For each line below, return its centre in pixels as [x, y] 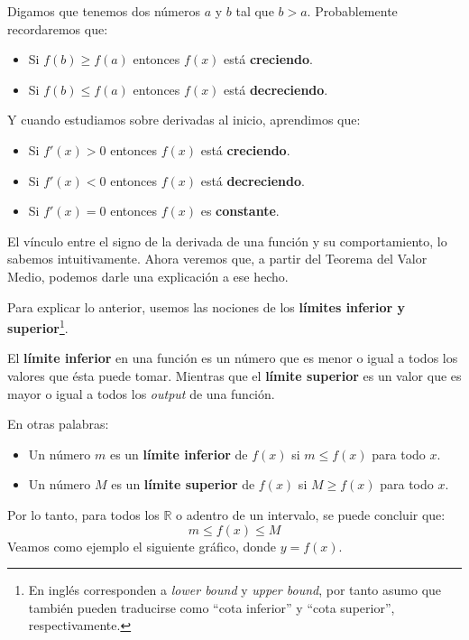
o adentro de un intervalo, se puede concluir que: [311, 514]
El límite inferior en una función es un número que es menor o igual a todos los [233, 358]
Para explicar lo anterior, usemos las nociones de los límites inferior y [206, 306]
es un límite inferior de [179, 454]
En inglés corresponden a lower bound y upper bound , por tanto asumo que [235, 590]
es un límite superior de [183, 484]
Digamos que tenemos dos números [104, 11]
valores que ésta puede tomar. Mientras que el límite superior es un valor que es [234, 375]
